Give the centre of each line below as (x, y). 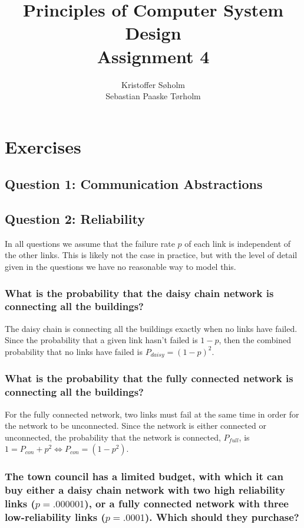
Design (153, 33)
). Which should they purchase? (222, 517)
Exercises (43, 146)
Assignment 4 (153, 56)
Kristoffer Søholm (153, 84)
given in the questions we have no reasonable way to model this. (120, 267)
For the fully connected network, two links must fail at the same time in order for (152, 414)
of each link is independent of (238, 243)
